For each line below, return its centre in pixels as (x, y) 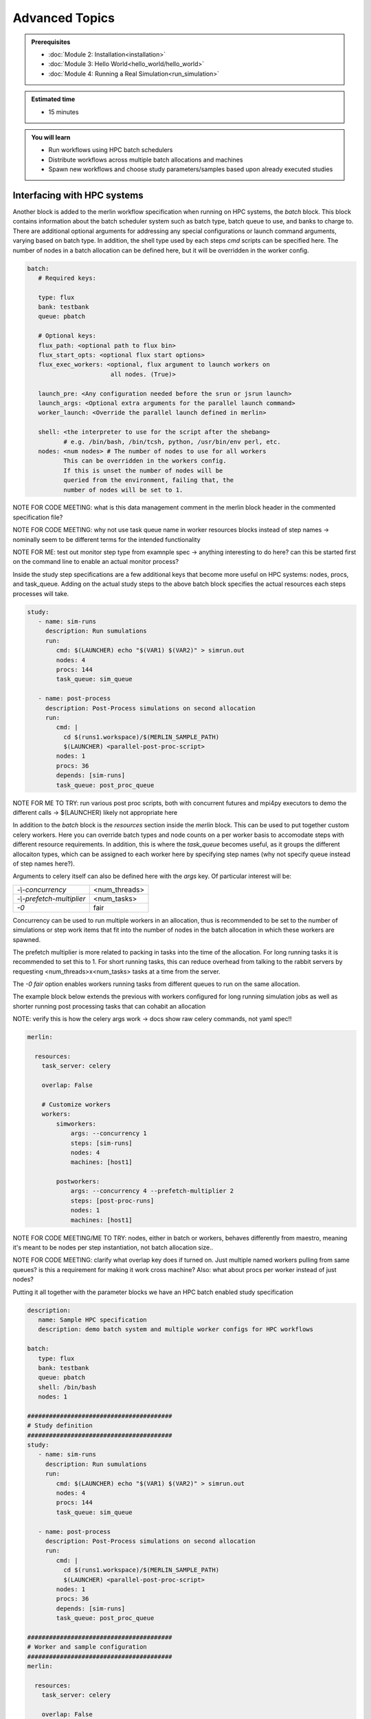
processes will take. (41, 593)
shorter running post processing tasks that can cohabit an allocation (109, 1006)
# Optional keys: (67, 336)
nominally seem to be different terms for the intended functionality (106, 539)
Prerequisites (51, 42)
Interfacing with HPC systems (78, 195)
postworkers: (78, 1182)
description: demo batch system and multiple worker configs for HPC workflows (176, 1329)
